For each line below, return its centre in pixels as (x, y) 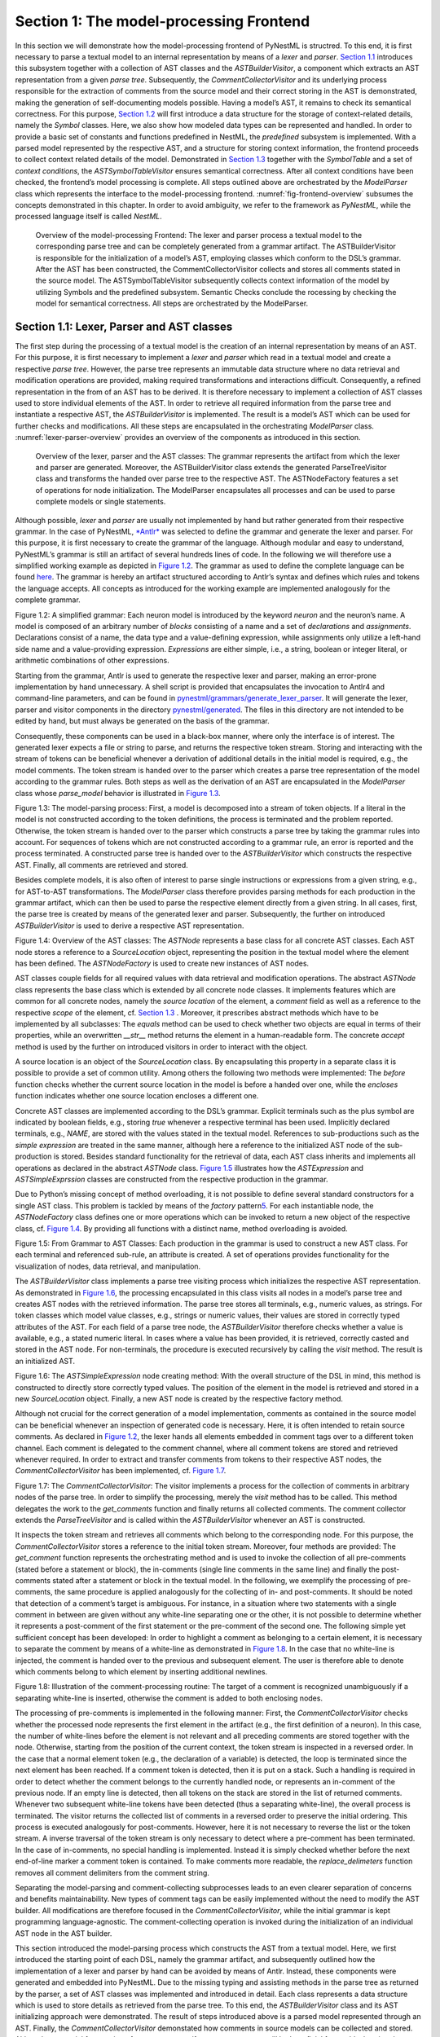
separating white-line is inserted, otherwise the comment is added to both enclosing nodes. (169, 1698)
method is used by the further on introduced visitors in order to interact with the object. (162, 1046)
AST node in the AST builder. (64, 1933)
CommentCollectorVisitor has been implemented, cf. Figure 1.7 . (121, 1471)
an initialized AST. (45, 1361)
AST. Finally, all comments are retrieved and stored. (102, 865)
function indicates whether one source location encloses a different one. (137, 1096)
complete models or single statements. (101, 502)
